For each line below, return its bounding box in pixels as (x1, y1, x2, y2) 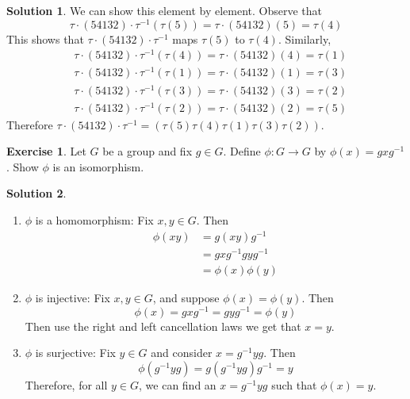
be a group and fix (102, 143, 193, 159)
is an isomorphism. (52, 158, 144, 175)
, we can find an (139, 376, 216, 393)
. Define (223, 143, 261, 159)
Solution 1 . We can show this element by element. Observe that (6, 2, 323, 18)
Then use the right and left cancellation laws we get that (25, 317, 301, 334)
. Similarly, (278, 30, 331, 47)
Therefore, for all (25, 376, 108, 393)
